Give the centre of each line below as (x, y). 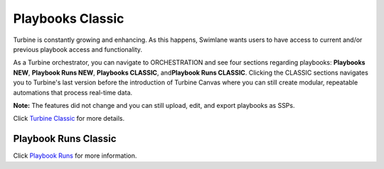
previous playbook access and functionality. (78, 49)
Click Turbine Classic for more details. (69, 119)
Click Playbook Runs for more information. (75, 156)
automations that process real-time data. (73, 92)
